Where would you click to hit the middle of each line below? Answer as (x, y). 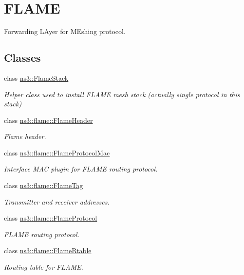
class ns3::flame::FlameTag (44, 185)
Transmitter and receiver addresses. (57, 201)
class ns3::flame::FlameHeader (48, 120)
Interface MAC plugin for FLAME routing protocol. (81, 169)
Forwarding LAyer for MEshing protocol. (65, 31)
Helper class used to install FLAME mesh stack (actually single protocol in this (122, 94)
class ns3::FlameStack (36, 77)
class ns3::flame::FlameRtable (48, 250)
